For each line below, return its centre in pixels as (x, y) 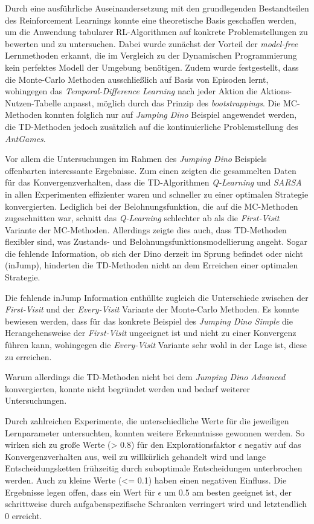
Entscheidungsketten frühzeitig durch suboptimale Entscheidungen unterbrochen (154, 468)
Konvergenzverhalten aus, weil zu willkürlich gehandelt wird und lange (136, 456)
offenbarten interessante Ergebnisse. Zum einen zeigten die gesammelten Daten (151, 170)
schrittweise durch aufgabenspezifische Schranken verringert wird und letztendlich (156, 504)
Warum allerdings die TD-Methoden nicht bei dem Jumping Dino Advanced (145, 377)
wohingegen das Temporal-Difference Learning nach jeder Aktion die (131, 91)
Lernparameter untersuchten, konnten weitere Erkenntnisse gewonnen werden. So (155, 432)
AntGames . (25, 138)
